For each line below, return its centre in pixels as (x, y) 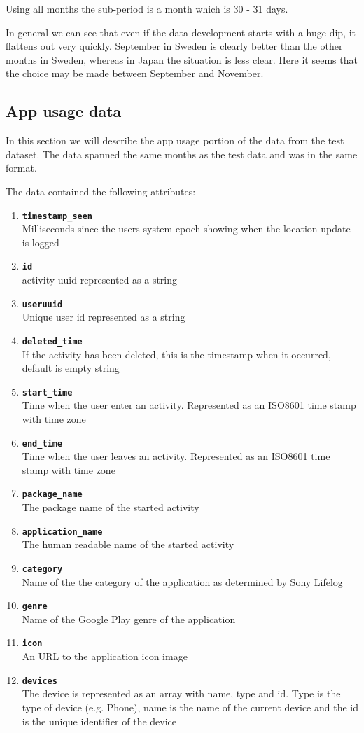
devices (40, 681)
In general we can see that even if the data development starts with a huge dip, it (181, 32)
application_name (62, 532)
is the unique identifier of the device (99, 721)
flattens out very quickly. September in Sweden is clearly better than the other (174, 46)
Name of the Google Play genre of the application (129, 619)
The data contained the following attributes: (101, 191)
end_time (42, 444)
